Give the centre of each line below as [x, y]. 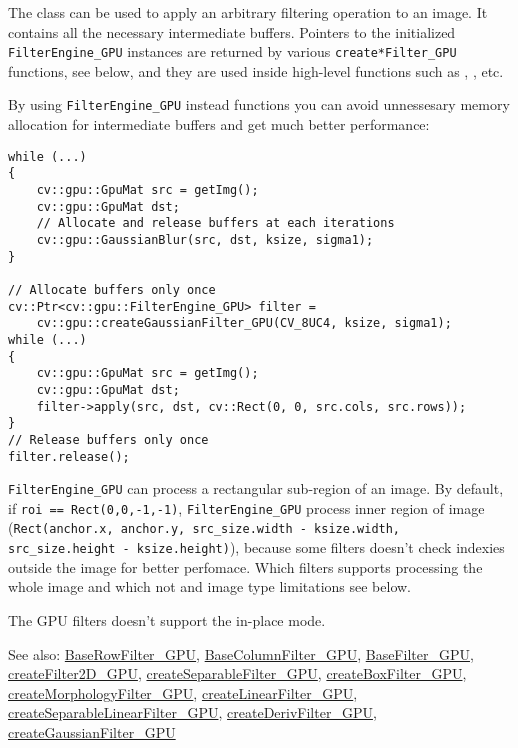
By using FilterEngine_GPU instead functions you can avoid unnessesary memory [259, 104]
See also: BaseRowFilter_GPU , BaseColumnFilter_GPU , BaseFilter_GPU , [241, 653]
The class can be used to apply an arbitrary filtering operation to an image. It [248, 12]
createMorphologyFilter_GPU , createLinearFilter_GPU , [183, 692]
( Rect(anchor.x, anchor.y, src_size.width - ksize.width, [204, 527]
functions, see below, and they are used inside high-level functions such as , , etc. [256, 70]
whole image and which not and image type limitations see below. [210, 586]
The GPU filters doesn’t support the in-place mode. [167, 619]
